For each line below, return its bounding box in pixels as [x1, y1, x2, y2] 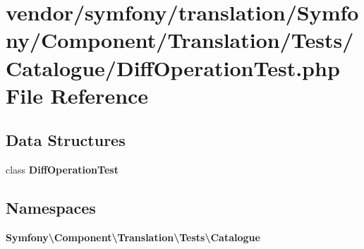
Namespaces [6, 197, 96, 219]
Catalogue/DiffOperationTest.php [6, 53, 340, 82]
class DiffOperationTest [6, 162, 119, 177]
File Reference [6, 80, 149, 109]
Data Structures [6, 129, 126, 151]
